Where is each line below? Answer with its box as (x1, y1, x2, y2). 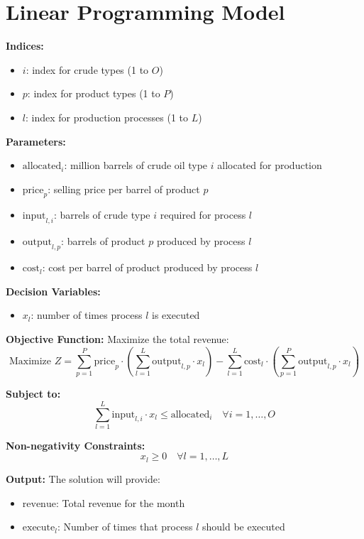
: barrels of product (61, 234, 145, 249)
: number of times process (31, 307, 143, 322)
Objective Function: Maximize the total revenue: (6, 331, 229, 346)
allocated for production (217, 158, 322, 173)
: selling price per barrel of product (48, 181, 200, 196)
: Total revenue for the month (55, 495, 185, 510)
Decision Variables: (6, 283, 101, 298)
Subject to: (6, 386, 61, 401)
